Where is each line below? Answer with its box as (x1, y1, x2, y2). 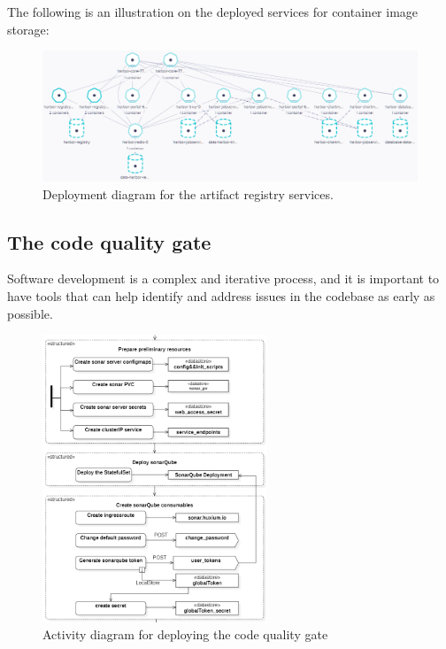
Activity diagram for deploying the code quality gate (42, 625, 328, 644)
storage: (7, 19, 50, 38)
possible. (7, 304, 53, 322)
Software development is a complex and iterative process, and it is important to (7, 269, 440, 288)
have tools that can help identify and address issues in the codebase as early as (7, 286, 435, 305)
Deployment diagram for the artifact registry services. (42, 184, 334, 203)
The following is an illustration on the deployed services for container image (7, 3, 419, 20)
